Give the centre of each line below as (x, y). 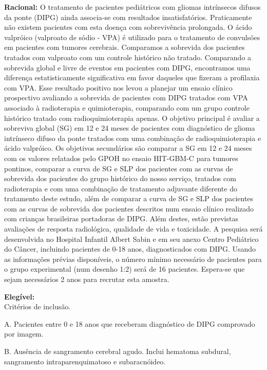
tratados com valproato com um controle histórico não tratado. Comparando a (128, 57)
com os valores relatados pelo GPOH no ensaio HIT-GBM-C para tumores (121, 158)
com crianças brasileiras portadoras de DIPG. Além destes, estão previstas (121, 218)
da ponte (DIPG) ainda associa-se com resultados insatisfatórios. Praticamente (128, 17)
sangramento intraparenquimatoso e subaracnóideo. (85, 361)
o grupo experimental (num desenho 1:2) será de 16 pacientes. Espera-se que (125, 269)
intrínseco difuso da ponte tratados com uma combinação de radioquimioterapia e (133, 138)
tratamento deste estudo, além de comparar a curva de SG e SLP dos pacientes (129, 198)
